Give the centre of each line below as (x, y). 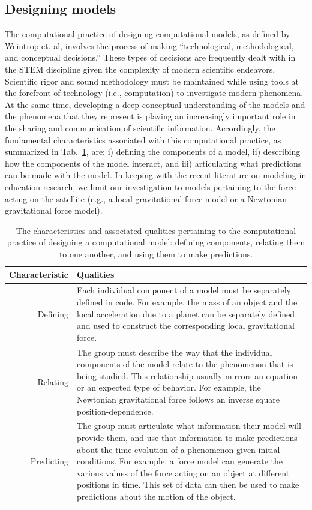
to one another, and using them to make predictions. (156, 253)
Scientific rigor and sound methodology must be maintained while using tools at (152, 81)
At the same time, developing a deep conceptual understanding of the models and (155, 104)
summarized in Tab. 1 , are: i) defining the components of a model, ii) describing (153, 151)
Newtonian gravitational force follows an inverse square (178, 399)
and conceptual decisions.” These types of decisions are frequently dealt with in (150, 57)
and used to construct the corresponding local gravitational (186, 325)
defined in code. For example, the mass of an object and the (187, 301)
